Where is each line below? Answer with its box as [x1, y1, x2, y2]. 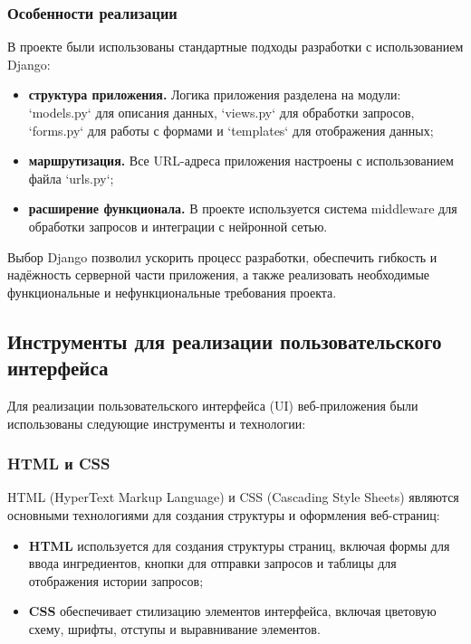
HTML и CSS [7, 452, 111, 475]
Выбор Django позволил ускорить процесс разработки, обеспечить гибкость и [7, 247, 437, 266]
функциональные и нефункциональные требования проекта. [7, 282, 337, 301]
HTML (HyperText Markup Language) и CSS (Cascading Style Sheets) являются [7, 488, 459, 507]
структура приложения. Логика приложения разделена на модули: [28, 85, 401, 104]
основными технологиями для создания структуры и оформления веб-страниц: [7, 505, 440, 524]
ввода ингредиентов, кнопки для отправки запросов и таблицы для [28, 554, 397, 573]
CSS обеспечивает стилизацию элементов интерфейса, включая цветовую [28, 601, 437, 620]
